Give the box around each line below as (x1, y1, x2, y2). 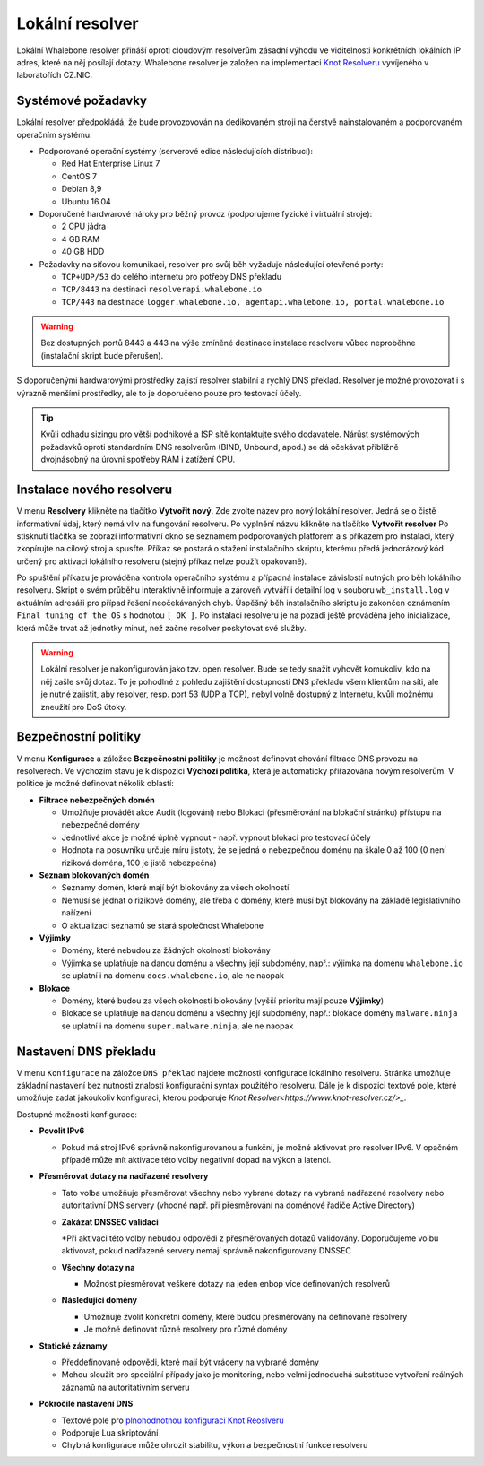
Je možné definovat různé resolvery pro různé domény (83, 1323, 288, 1335)
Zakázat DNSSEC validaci (61, 1216, 159, 1227)
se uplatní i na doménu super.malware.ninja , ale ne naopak (61, 1020, 294, 1031)
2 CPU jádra (61, 221, 107, 232)
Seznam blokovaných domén (39, 870, 150, 880)
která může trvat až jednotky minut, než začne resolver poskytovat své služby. (16, 622, 307, 633)
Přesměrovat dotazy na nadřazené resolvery (39, 1171, 209, 1182)
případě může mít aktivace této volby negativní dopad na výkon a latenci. (61, 1154, 332, 1165)
